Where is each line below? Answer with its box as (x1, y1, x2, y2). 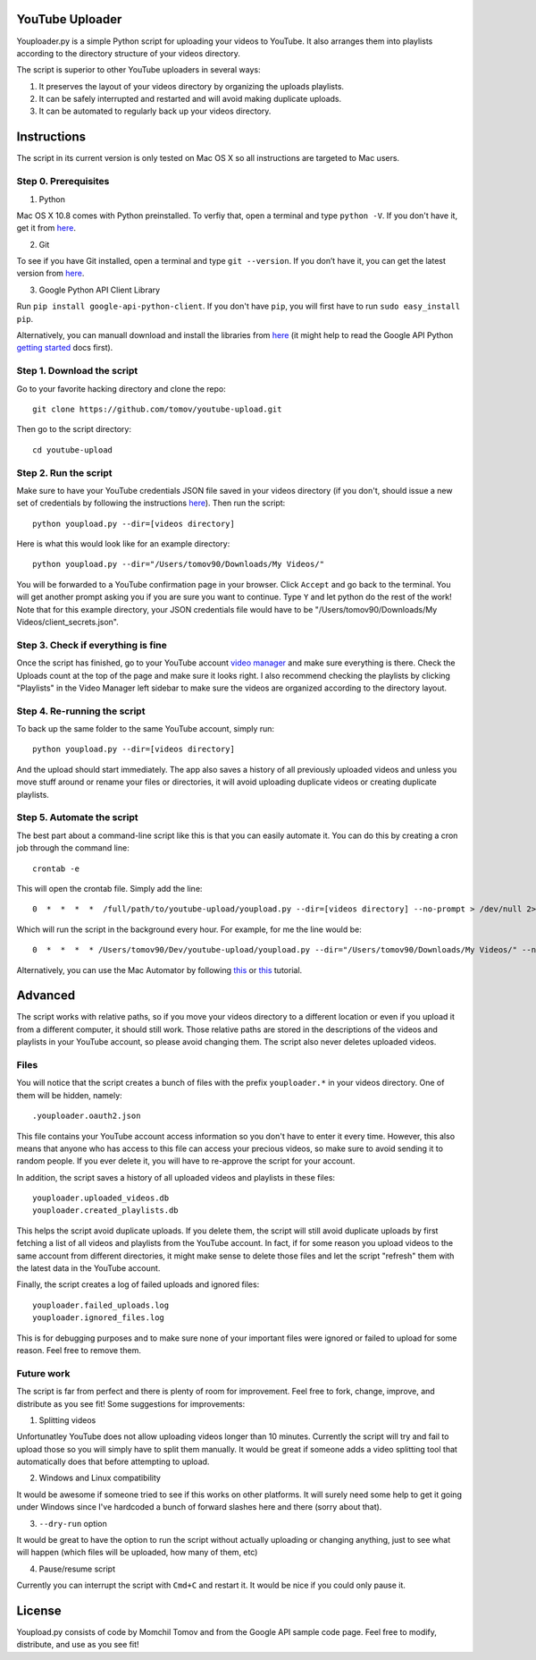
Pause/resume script (38, 1563, 116, 1574)
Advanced (16, 988, 76, 1004)
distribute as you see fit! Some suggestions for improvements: (16, 1398, 246, 1409)
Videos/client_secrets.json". (16, 617, 120, 627)
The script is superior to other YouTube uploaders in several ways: (16, 64, 261, 75)
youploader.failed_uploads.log (32, 1300, 170, 1310)
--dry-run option (38, 1518, 107, 1529)
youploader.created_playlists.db (32, 1206, 179, 1215)
